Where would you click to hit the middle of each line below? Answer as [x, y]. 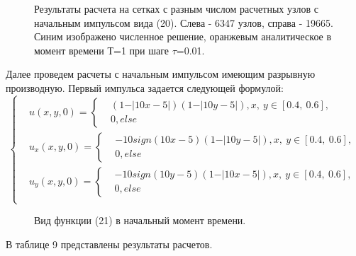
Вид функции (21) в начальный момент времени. [140, 220]
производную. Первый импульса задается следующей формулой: [145, 87]
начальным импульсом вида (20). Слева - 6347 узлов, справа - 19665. [184, 22]
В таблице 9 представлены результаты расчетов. [109, 244]
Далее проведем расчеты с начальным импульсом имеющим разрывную [161, 74]
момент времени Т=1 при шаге [101, 50]
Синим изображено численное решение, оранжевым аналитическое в [183, 36]
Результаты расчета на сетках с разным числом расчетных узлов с [177, 8]
